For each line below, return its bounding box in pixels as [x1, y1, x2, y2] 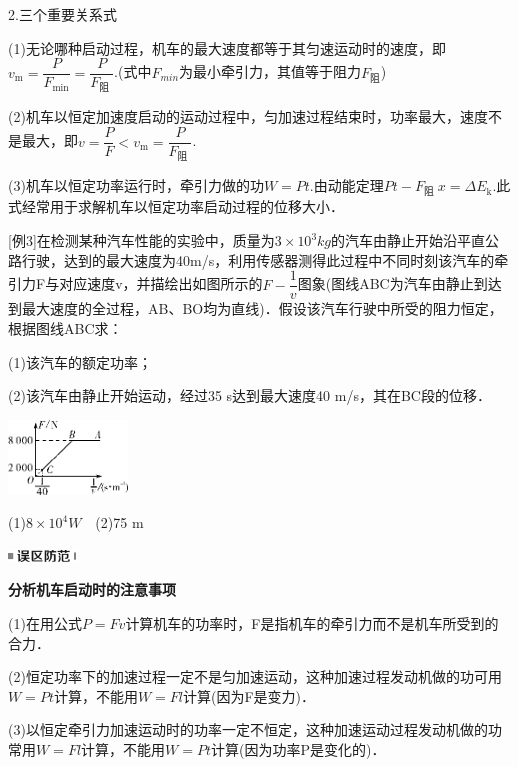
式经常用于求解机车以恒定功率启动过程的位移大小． [8, 196, 344, 217]
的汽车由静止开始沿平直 [331, 230, 486, 251]
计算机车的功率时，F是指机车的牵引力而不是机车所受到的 [125, 613, 499, 634]
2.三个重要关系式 [8, 4, 117, 24]
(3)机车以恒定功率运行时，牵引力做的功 [8, 175, 264, 196]
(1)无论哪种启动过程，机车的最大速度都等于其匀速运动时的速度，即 [8, 37, 446, 58]
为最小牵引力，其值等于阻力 [179, 61, 362, 82]
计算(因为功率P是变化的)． [211, 739, 386, 760]
